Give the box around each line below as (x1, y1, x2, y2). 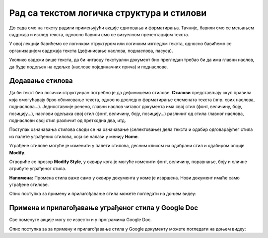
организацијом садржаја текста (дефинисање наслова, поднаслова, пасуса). (9, 48, 173, 54)
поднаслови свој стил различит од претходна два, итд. (9, 117, 126, 123)
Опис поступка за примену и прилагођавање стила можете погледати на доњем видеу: (9, 191, 197, 197)
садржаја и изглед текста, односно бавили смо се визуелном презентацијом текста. (9, 31, 190, 37)
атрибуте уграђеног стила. (9, 166, 67, 172)
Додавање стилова (9, 77, 73, 85)
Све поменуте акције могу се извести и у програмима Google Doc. (9, 217, 152, 223)
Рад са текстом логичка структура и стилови (9, 7, 207, 18)
